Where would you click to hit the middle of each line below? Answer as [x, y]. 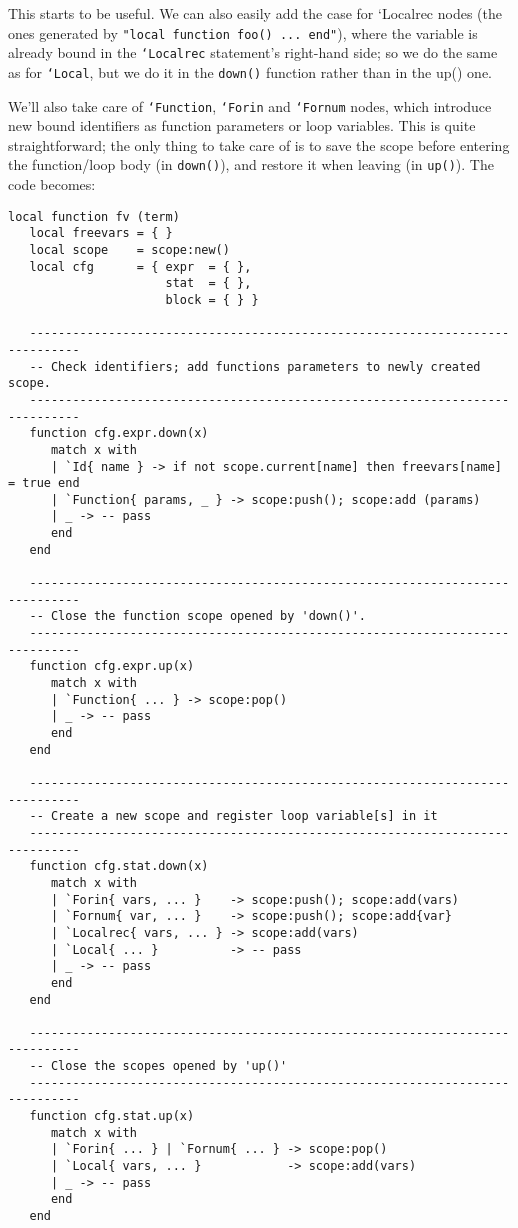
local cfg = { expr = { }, [140, 266]
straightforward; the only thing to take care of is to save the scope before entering [259, 144]
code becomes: [52, 184]
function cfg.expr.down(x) [119, 433]
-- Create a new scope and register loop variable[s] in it [233, 816]
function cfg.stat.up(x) [112, 1116]
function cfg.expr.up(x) [112, 666]
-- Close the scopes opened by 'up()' [158, 1066]
